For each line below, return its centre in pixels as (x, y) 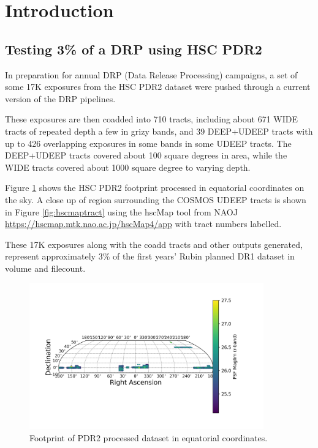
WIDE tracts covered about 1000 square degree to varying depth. (128, 167)
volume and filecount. (45, 268)
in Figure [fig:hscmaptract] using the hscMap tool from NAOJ (121, 211)
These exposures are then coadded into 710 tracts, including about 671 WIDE (151, 119)
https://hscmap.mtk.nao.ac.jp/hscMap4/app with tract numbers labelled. (143, 224)
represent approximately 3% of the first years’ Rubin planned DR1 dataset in (150, 256)
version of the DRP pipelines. (60, 98)
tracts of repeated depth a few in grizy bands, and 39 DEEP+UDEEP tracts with (159, 131)
